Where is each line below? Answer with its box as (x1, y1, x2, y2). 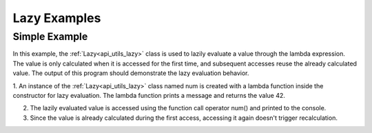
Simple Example (12, 30, 88, 43)
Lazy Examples (12, 10, 101, 25)
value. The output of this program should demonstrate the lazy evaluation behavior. (12, 69, 249, 77)
